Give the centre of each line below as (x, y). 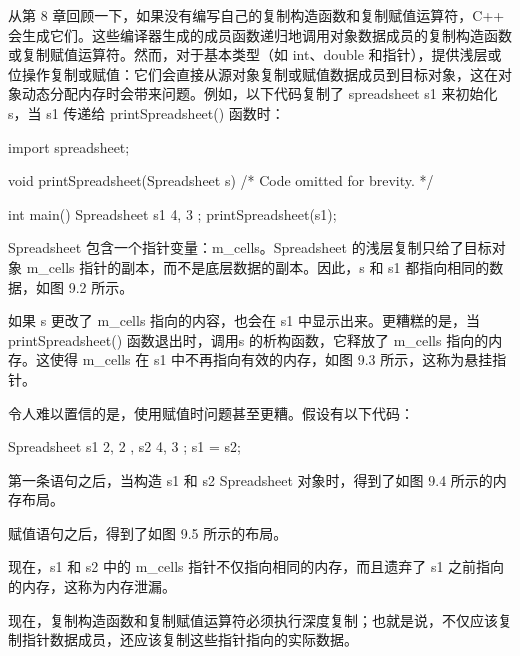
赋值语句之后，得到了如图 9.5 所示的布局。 (148, 532)
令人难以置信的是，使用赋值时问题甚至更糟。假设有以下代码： (211, 412)
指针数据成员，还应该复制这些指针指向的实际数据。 (189, 639)
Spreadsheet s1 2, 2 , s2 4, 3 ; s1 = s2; (124, 446)
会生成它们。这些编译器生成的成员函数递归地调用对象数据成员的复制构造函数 (260, 34)
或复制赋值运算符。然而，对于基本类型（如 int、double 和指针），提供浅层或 (255, 54)
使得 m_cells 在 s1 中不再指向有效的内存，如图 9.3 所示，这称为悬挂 (271, 359)
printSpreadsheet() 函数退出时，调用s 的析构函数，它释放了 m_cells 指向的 (248, 339)
